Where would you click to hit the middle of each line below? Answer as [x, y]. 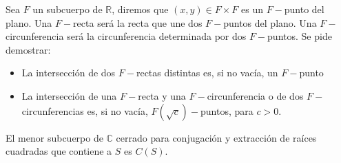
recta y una [162, 95]
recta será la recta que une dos [138, 22]
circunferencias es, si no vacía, [85, 110]
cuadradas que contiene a [59, 151]
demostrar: [28, 49]
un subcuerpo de [68, 9]
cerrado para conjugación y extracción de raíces [216, 137]
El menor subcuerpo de [54, 137]
